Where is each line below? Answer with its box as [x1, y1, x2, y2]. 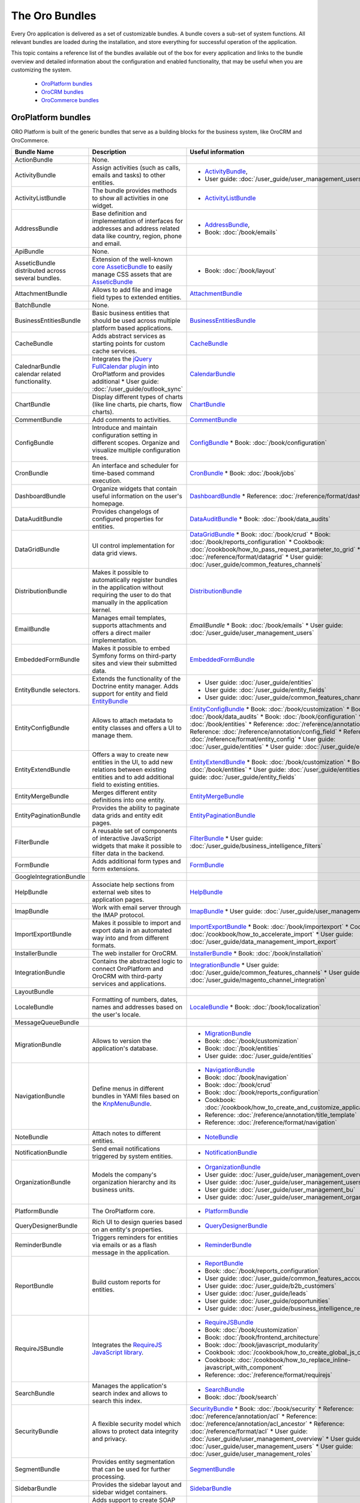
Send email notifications [92, 1144, 160, 1153]
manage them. [92, 731, 133, 739]
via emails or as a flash [92, 1240, 157, 1249]
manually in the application [92, 598, 168, 607]
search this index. [92, 1397, 142, 1405]
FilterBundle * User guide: [190, 834, 263, 842]
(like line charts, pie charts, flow [92, 400, 182, 408]
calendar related [14, 370, 61, 378]
